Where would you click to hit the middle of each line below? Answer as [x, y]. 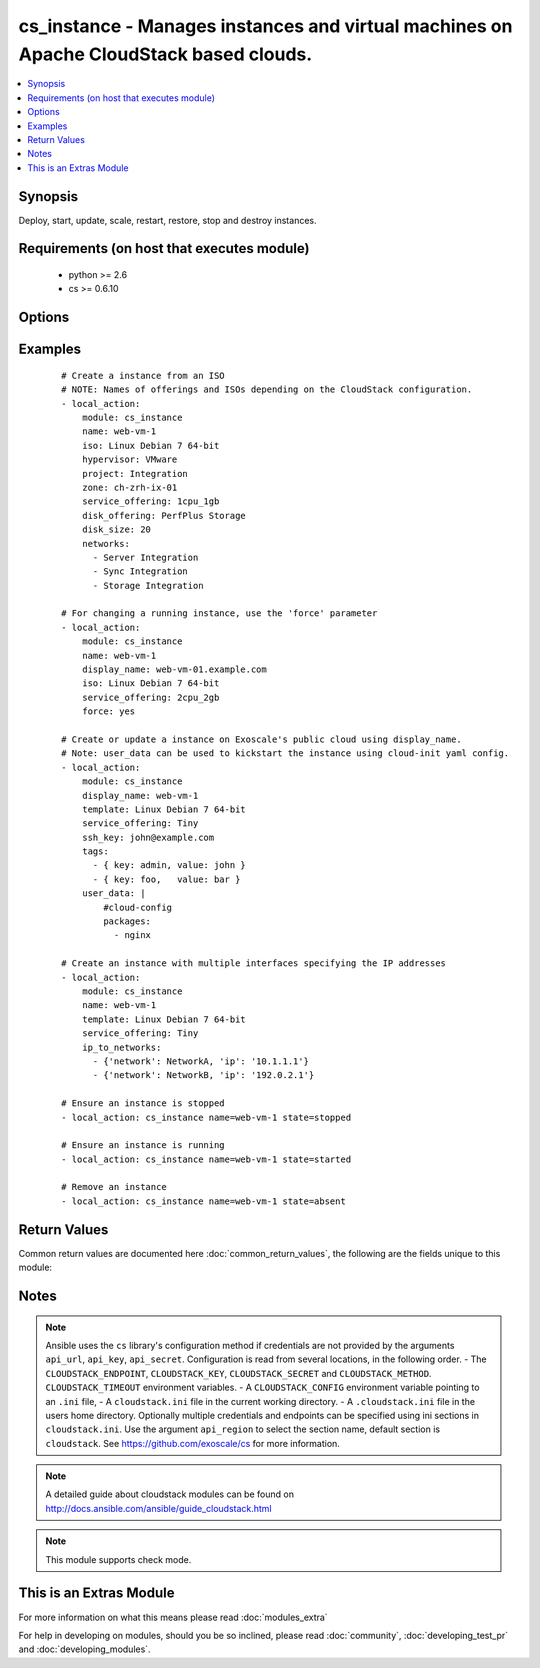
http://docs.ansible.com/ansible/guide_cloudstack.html [158, 1508]
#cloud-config [138, 907]
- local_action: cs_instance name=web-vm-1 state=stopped [206, 1117]
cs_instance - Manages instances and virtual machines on [265, 26]
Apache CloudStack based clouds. [165, 54]
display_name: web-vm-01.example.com [174, 669]
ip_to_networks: [121, 1047]
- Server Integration [145, 557]
